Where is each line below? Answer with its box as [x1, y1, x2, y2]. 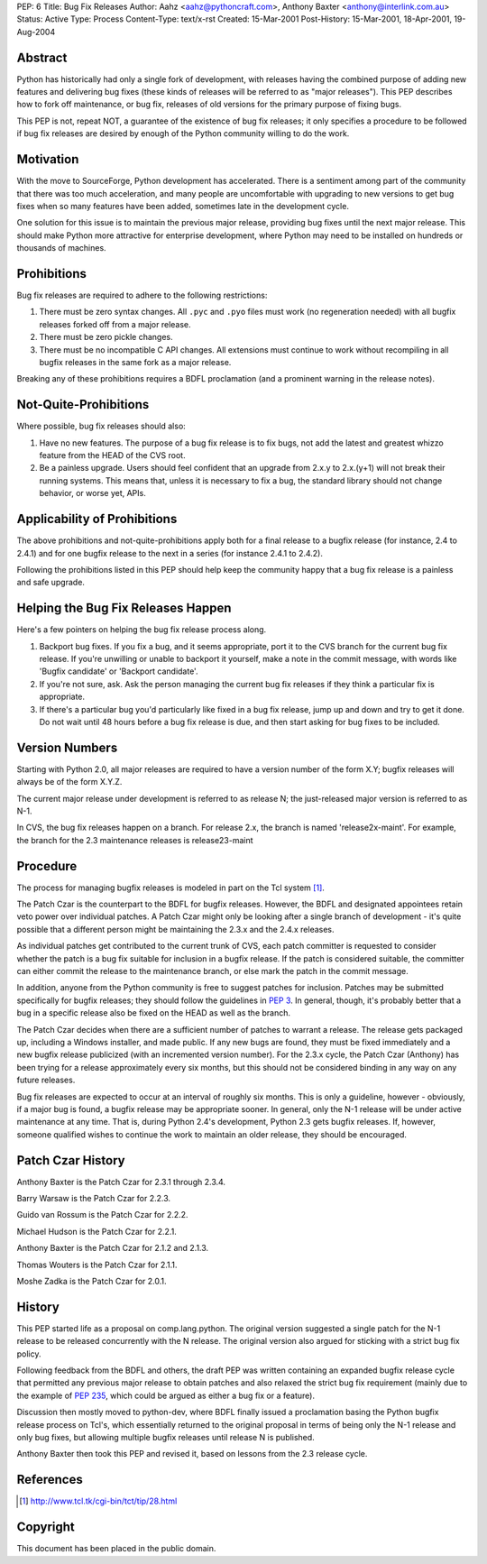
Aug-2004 [16, 26, 56, 37]
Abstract [16, 50, 68, 65]
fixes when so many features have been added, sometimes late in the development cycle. [16, 200, 349, 211]
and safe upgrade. [16, 577, 86, 588]
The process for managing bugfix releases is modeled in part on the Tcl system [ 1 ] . [16, 882, 325, 893]
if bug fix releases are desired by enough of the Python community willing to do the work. [16, 128, 350, 139]
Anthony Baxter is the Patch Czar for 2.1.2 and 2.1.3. [16, 1243, 209, 1254]
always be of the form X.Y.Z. [16, 777, 123, 787]
